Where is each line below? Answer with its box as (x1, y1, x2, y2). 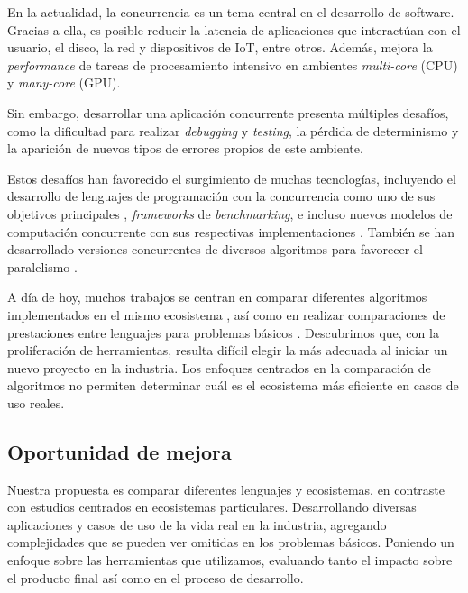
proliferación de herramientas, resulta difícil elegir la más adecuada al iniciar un (7, 341, 448, 360)
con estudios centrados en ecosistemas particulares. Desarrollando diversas (7, 497, 417, 516)
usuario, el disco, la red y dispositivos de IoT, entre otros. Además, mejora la (7, 38, 433, 57)
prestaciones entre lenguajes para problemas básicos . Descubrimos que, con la (7, 323, 439, 342)
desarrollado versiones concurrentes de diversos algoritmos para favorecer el (7, 240, 423, 259)
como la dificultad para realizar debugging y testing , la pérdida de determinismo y (7, 121, 459, 140)
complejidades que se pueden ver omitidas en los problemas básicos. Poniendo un (7, 533, 454, 552)
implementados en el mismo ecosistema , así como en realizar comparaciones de (7, 305, 445, 324)
